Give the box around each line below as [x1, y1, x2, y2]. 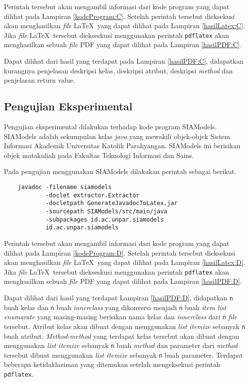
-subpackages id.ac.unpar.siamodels [45, 216, 164, 223]
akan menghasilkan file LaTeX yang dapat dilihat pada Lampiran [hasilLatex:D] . [4, 257, 246, 267]
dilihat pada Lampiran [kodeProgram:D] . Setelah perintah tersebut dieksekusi [4, 247, 235, 258]
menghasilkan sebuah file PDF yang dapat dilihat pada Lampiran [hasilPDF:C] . [4, 39, 242, 50]
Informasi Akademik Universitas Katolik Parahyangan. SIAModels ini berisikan [4, 140, 241, 151]
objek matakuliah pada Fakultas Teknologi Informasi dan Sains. [4, 150, 194, 160]
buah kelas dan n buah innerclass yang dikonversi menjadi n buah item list [4, 302, 226, 312]
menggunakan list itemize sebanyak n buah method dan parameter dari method [4, 340, 238, 350]
